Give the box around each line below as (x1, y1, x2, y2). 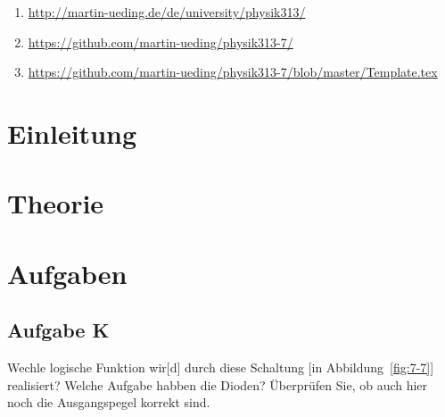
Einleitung (7, 114, 137, 151)
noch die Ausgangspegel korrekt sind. (7, 393, 210, 412)
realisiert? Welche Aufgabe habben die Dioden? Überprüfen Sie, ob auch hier (7, 375, 428, 394)
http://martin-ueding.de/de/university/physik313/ (28, 3, 306, 21)
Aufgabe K (7, 316, 110, 344)
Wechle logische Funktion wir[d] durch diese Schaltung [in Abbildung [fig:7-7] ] (7, 358, 434, 377)
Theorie (7, 185, 104, 221)
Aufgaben (7, 254, 128, 291)
